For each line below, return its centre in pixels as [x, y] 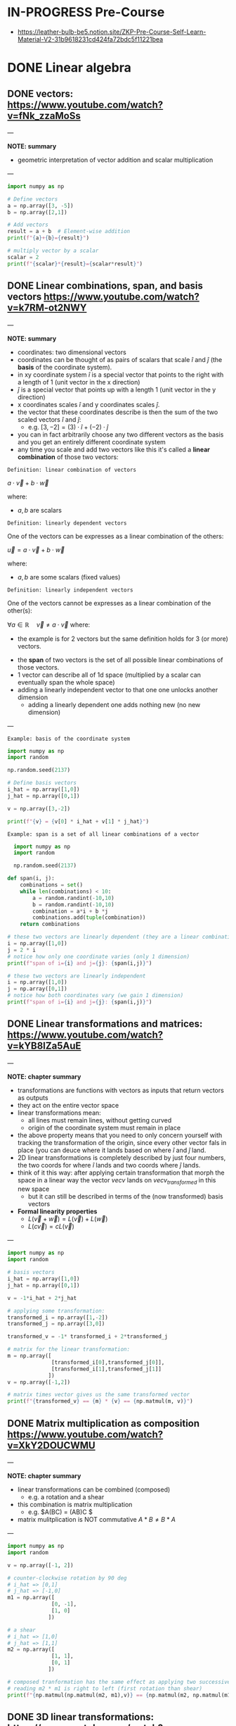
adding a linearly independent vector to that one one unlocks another [118, 689]
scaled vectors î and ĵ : [49, 419]
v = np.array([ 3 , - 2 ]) [39, 808]
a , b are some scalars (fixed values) [69, 577]
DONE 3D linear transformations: [81, 1716]
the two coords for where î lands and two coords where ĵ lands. [109, 1165]
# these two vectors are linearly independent [77, 976]
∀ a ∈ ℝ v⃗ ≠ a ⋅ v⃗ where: [49, 625]
